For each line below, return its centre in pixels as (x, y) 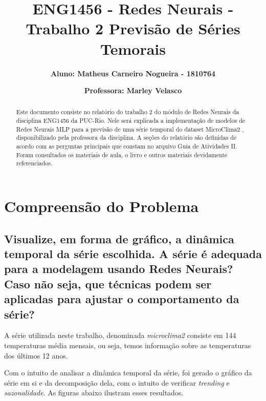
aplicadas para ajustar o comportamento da (122, 299)
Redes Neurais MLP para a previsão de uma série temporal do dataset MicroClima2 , (130, 129)
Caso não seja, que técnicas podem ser (108, 283)
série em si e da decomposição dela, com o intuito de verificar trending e (117, 382)
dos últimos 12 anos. (36, 355)
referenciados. (34, 163)
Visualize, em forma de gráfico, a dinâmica (119, 238)
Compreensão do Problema (102, 206)
